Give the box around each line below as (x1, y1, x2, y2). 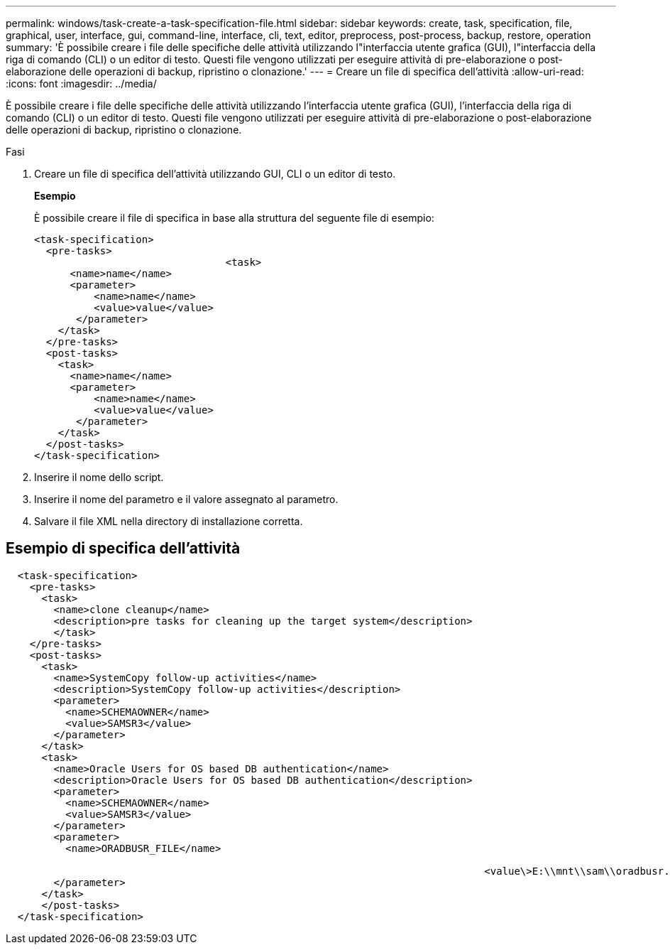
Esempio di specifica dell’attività (6, 539, 241, 558)
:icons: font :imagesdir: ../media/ (6, 77, 157, 90)
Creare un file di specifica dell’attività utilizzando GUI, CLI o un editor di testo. (34, 168, 396, 180)
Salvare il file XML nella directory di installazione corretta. (34, 515, 303, 527)
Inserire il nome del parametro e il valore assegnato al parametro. (34, 493, 339, 505)
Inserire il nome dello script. (34, 471, 164, 483)
